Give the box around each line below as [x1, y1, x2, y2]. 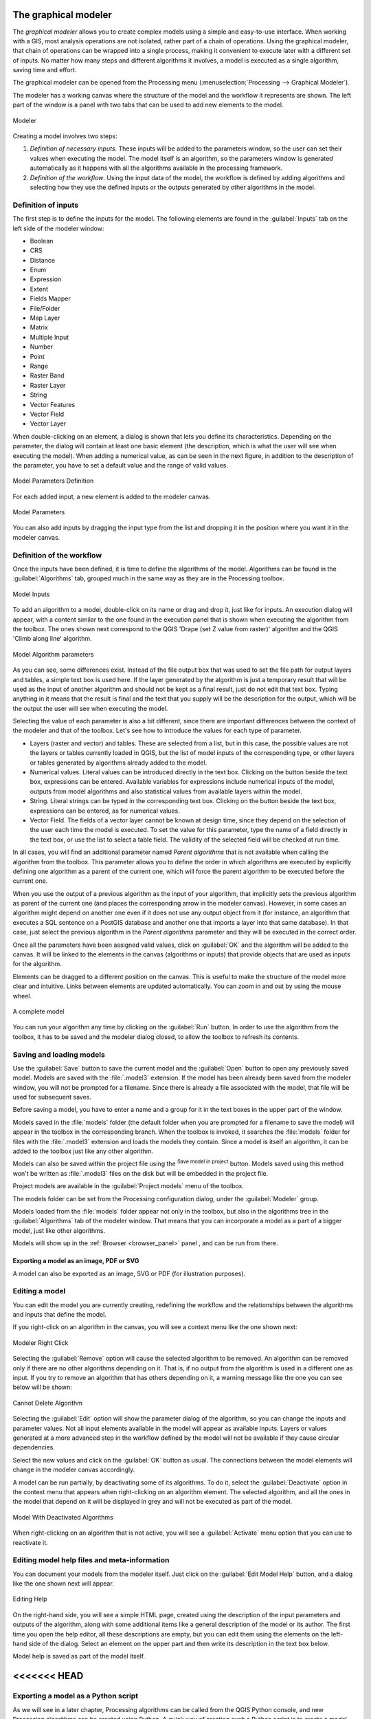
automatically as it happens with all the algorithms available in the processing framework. [30, 164, 283, 172]
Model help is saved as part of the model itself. [12, 1652, 146, 1661]
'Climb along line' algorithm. [12, 635, 92, 643]
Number [30, 342, 54, 351]
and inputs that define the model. [12, 1311, 106, 1319]
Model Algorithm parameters [12, 650, 94, 658]
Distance [30, 256, 55, 264]
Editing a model [12, 1286, 66, 1296]
